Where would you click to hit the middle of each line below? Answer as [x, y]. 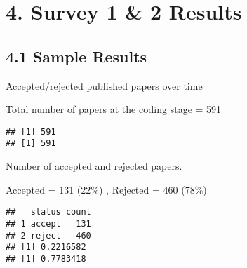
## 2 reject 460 [48, 235]
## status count [48, 212]
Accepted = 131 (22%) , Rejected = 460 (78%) [106, 189]
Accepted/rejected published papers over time [104, 85]
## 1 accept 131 [48, 223]
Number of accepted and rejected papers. [94, 166]
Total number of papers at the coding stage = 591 [114, 109]
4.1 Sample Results [76, 56]
